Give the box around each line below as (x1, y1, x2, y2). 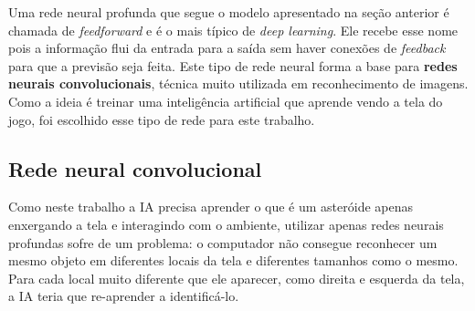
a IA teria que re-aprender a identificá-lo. (8, 286, 239, 306)
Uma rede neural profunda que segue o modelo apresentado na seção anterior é (8, 3, 449, 21)
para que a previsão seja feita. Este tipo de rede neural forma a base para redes (8, 56, 458, 75)
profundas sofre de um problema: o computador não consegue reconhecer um (8, 233, 438, 252)
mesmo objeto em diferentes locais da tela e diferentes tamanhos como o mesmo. (8, 251, 459, 270)
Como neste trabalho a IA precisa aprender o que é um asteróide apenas (8, 197, 414, 216)
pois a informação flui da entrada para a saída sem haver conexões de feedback (8, 38, 446, 57)
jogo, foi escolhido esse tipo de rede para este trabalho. (8, 109, 315, 129)
